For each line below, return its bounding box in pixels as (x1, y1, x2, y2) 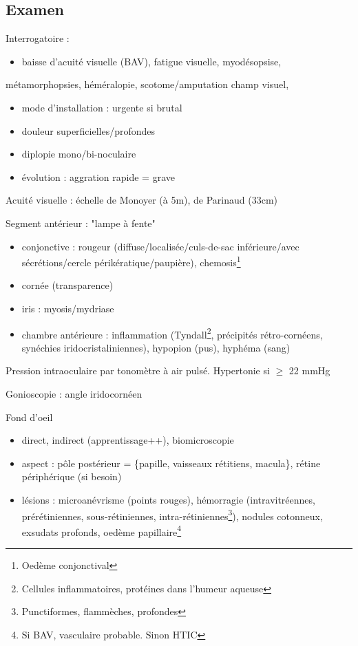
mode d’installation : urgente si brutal (21, 100, 182, 114)
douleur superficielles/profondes (21, 123, 156, 138)
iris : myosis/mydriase (21, 301, 114, 315)
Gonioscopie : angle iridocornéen (6, 387, 143, 401)
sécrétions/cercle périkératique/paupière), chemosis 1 (21, 253, 241, 269)
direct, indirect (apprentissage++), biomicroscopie (21, 433, 234, 447)
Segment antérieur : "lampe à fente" (6, 215, 156, 230)
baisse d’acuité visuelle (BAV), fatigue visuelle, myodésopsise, (21, 54, 282, 68)
